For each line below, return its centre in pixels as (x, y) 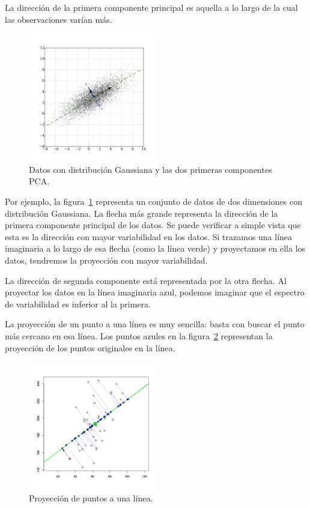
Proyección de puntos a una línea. (91, 497)
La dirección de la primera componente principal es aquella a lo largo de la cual (151, 7)
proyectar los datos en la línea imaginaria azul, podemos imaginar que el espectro (155, 292)
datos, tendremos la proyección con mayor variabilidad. (106, 260)
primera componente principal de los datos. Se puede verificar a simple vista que (153, 225)
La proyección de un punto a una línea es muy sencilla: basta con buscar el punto (155, 324)
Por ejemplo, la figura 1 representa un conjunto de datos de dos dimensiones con (154, 201)
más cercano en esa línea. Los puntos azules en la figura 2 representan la (139, 335)
